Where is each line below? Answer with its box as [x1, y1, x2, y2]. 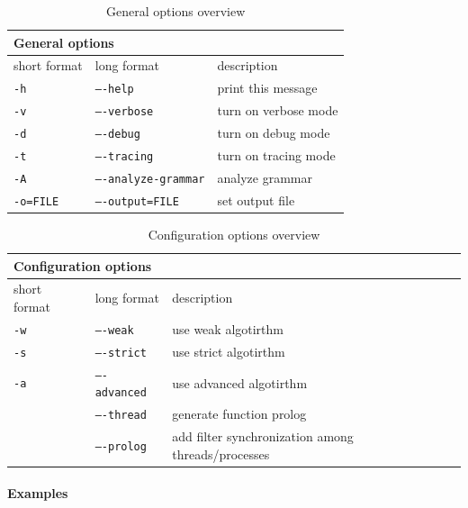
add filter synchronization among [172, 427, 354, 446]
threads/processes [172, 444, 270, 463]
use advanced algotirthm [172, 373, 308, 392]
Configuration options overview [148, 224, 320, 243]
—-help [94, 83, 134, 96]
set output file [217, 190, 295, 209]
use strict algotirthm [172, 341, 285, 360]
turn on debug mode [217, 123, 330, 142]
